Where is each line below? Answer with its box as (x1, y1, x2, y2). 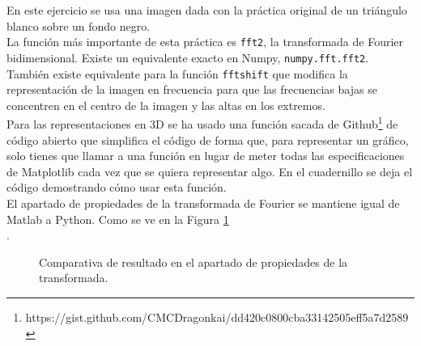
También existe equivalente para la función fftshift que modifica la (6, 65, 348, 82)
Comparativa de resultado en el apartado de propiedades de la (39, 253, 348, 270)
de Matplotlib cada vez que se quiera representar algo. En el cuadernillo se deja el (6, 162, 413, 179)
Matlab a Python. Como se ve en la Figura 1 (6, 210, 229, 227)
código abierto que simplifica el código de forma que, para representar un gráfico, (6, 131, 409, 148)
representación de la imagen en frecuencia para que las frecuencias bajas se (6, 81, 377, 98)
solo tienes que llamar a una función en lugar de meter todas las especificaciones (6, 147, 405, 164)
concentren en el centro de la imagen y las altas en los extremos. (6, 96, 325, 113)
